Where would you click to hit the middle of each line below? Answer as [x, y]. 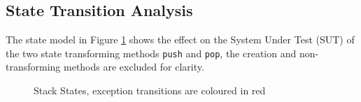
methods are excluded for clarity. [134, 67]
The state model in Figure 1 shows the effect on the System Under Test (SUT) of [180, 39]
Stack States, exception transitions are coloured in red [150, 90]
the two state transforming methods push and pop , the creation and [151, 53]
